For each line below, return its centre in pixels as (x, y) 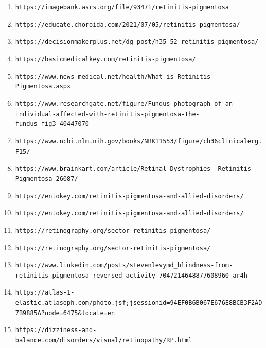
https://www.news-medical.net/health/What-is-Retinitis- (115, 76)
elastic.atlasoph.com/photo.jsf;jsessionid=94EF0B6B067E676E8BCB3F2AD (139, 303)
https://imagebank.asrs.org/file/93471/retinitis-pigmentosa (122, 7)
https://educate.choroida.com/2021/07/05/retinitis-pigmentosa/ (128, 24)
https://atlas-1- (45, 293)
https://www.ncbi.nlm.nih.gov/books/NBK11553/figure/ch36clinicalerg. (139, 141)
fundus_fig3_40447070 (52, 124)
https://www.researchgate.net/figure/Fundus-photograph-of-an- (126, 104)
